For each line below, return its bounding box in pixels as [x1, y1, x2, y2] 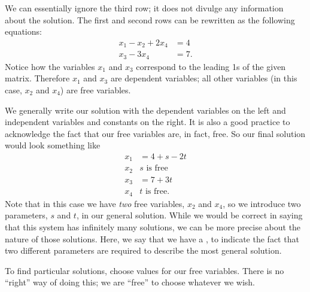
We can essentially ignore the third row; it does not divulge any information [5, 2, 284, 14]
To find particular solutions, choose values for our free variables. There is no [5, 264, 284, 276]
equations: [5, 25, 42, 38]
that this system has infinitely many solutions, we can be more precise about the [5, 221, 301, 233]
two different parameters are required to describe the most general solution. [5, 244, 282, 257]
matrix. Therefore [5, 72, 70, 84]
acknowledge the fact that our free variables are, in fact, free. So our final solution [5, 127, 306, 139]
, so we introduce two [223, 197, 301, 209]
